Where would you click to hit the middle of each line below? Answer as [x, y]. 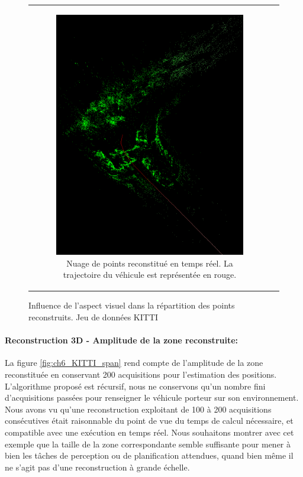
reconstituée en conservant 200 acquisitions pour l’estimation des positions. [141, 374]
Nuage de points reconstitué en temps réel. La [150, 263]
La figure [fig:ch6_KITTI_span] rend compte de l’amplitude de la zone [134, 363]
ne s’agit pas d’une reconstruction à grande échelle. [97, 467]
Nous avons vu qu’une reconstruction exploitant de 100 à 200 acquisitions [138, 409]
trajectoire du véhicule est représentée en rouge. [150, 275]
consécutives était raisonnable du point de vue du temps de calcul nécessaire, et [149, 421]
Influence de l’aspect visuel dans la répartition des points [132, 305]
